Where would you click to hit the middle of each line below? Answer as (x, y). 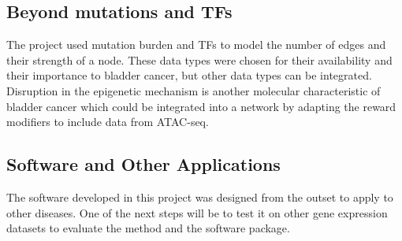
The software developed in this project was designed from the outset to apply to (200, 197)
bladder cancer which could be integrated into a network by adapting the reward (201, 106)
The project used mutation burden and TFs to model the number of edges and (196, 44)
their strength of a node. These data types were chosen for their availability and (199, 59)
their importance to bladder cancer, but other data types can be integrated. (189, 75)
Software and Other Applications (143, 164)
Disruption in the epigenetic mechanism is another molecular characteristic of (194, 90)
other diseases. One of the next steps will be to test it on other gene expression (197, 212)
